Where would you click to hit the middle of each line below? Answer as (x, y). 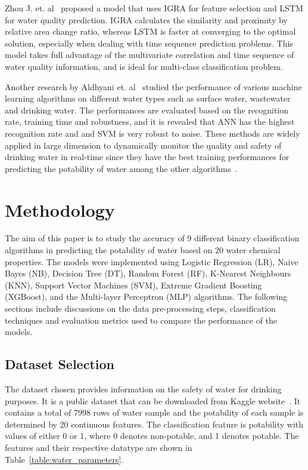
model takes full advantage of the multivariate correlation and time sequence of (150, 55)
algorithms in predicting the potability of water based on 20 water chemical (143, 250)
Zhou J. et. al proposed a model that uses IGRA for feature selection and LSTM (154, 8)
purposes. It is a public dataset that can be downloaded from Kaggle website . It (153, 400)
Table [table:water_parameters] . (64, 459)
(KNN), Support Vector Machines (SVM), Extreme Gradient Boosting (133, 285)
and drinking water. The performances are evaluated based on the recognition (147, 110)
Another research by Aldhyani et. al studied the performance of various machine (153, 86)
